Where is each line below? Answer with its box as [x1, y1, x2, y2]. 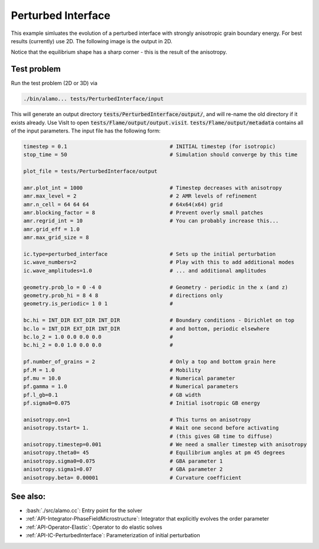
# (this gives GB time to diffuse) [169, 432, 273, 440]
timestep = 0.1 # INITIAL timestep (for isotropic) [23, 143, 276, 150]
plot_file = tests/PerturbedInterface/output [23, 168, 158, 175]
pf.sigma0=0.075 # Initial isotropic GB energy [23, 400, 261, 406]
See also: [11, 492, 46, 501]
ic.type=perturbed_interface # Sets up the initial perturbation [23, 251, 276, 257]
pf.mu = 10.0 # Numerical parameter [23, 374, 236, 382]
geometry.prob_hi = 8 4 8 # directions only [23, 292, 223, 299]
